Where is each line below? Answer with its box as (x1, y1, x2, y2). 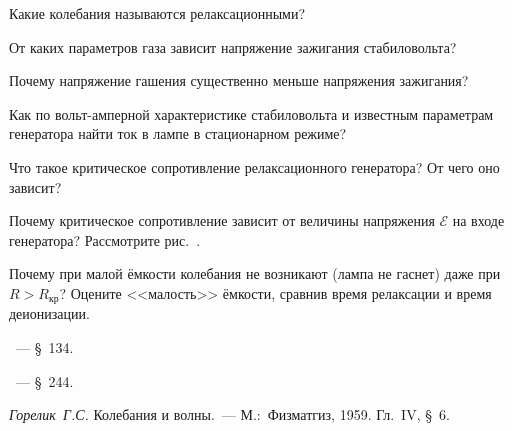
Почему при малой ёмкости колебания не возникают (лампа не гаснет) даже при (9, 263, 501, 284)
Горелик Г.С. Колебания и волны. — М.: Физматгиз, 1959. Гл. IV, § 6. (9, 404, 450, 425)
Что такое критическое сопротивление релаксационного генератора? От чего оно (9, 156, 500, 177)
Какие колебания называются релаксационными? (9, 3, 306, 23)
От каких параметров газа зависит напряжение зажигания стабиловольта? (9, 36, 457, 57)
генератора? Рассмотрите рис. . (9, 229, 201, 250)
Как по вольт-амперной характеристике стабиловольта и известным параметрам (9, 103, 494, 124)
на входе (452, 210, 505, 231)
